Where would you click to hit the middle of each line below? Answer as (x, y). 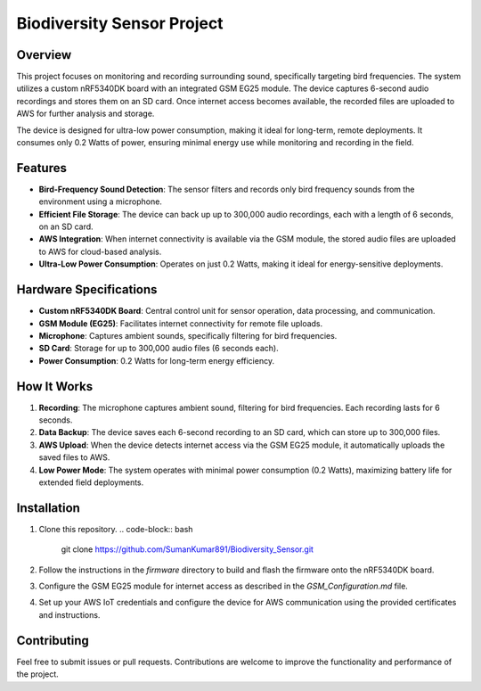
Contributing (53, 641)
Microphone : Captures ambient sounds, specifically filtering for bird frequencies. (188, 335)
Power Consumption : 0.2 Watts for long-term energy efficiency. (157, 360)
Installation (48, 508)
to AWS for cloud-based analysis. (100, 251)
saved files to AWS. (74, 457)
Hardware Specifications (87, 290)
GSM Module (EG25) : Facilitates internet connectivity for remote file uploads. (181, 323)
